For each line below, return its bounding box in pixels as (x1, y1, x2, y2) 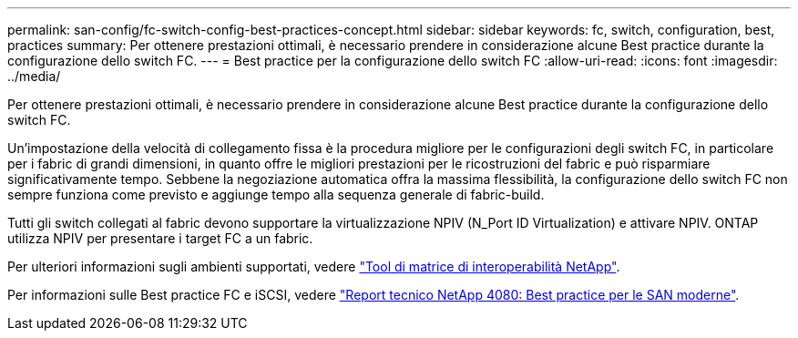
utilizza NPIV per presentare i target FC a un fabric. (7, 230, 313, 246)
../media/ (7, 68, 61, 84)
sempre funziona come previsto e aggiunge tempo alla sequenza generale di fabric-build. (7, 187, 545, 202)
